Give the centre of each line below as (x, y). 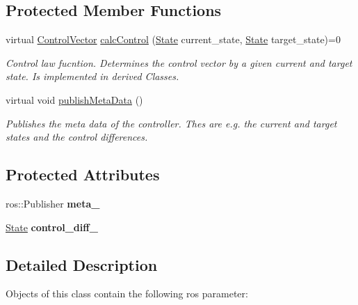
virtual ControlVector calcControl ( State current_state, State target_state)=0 (173, 39)
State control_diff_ (52, 227)
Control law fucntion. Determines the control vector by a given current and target (179, 62)
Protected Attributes (83, 174)
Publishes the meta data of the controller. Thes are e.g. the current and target (171, 123)
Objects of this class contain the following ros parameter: (127, 294)
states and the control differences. (77, 137)
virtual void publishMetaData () (74, 99)
